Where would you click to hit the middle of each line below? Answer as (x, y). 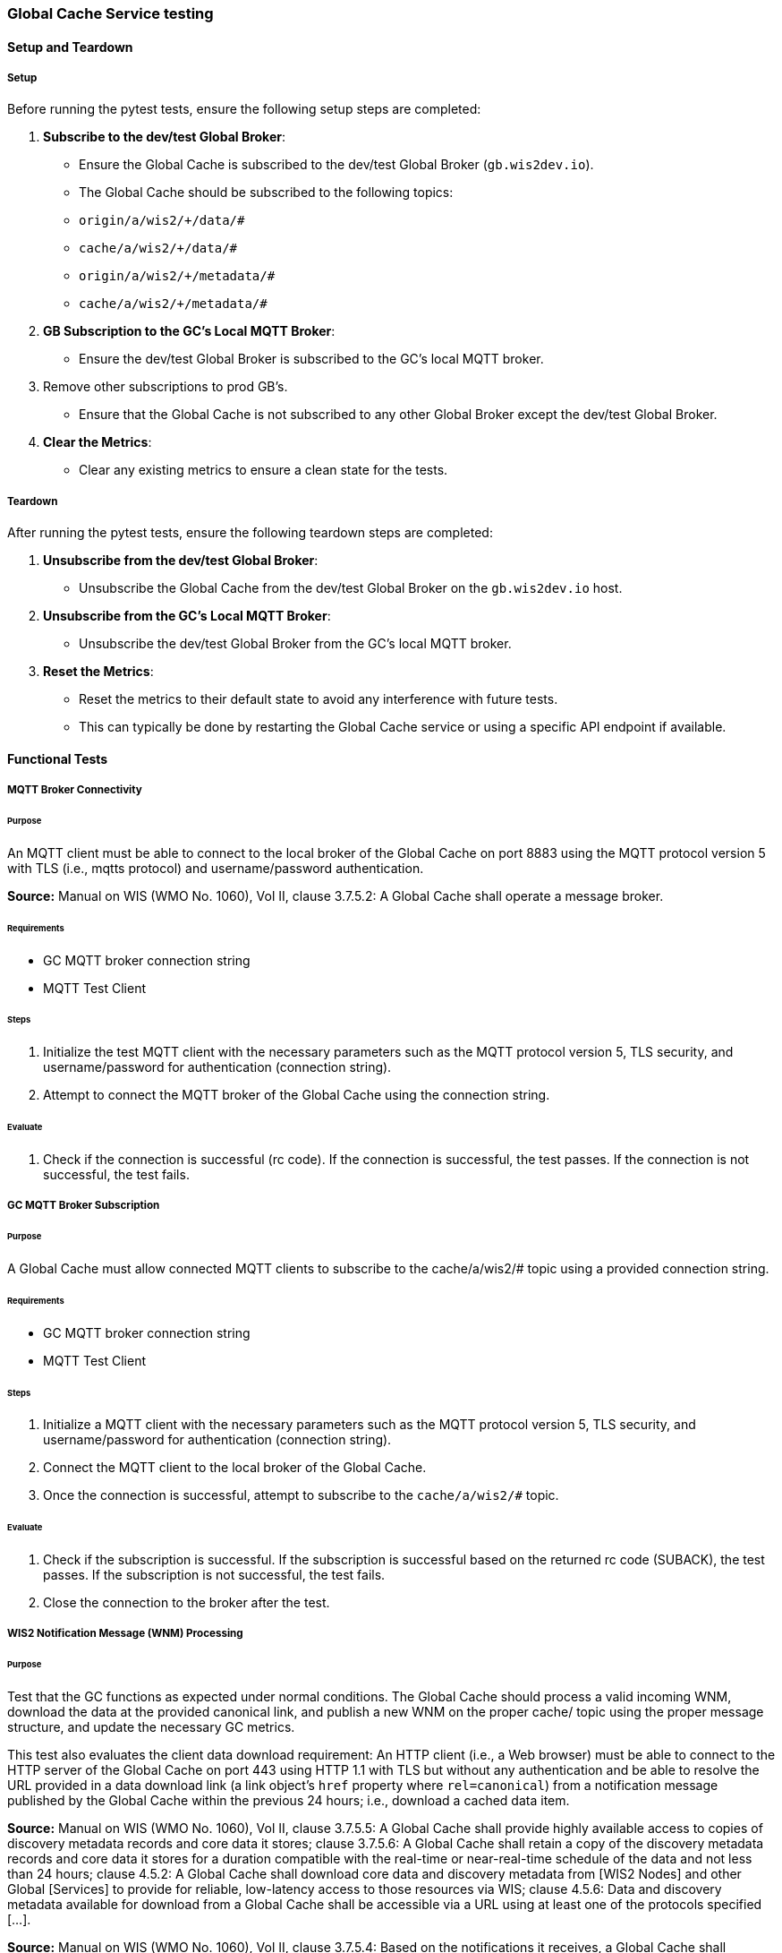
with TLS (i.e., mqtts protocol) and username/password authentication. (216, 868)
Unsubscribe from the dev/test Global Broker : (181, 561)
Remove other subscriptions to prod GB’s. (166, 387)
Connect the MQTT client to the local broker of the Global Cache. (235, 1468)
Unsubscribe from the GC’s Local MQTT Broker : (187, 616)
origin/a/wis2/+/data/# (162, 221)
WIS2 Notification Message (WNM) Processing (125, 1634)
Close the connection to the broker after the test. (187, 1603)
